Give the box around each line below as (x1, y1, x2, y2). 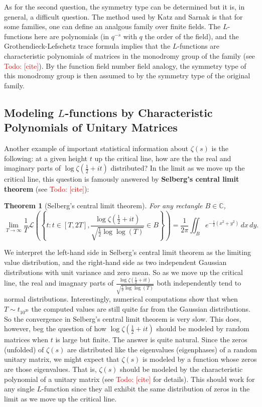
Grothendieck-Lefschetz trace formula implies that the (4, 41, 171, 51)
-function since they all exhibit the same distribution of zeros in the (41, 383, 250, 394)
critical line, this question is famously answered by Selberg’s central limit (4, 174, 239, 184)
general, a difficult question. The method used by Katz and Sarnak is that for (4, 11, 243, 22)
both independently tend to (157, 278, 241, 288)
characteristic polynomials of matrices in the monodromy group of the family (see (4, 50, 255, 61)
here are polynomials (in (34, 31, 109, 41)
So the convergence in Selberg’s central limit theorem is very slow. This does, (4, 313, 241, 324)
